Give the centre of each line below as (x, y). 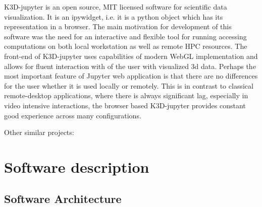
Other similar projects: (39, 132)
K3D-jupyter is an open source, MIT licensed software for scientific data (116, 7)
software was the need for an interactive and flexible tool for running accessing (125, 36)
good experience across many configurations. (73, 115)
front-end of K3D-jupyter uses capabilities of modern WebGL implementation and (131, 56)
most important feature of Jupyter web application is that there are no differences (131, 76)
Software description (77, 166)
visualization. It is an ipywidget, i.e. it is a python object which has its (114, 16)
